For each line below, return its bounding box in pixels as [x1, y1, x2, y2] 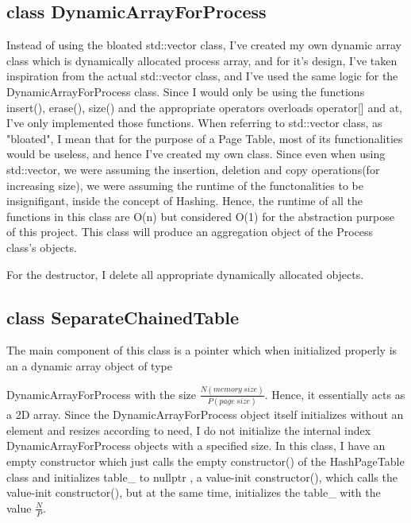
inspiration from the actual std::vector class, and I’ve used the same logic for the [6, 68, 398, 84]
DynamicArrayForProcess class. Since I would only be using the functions [6, 83, 365, 99]
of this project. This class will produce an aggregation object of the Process [6, 223, 374, 240]
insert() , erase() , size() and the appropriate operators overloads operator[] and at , [6, 99, 402, 115]
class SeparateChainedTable [6, 304, 240, 329]
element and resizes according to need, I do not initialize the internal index [6, 421, 371, 438]
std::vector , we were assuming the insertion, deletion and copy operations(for [6, 161, 380, 177]
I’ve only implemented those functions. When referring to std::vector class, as [6, 114, 382, 131]
